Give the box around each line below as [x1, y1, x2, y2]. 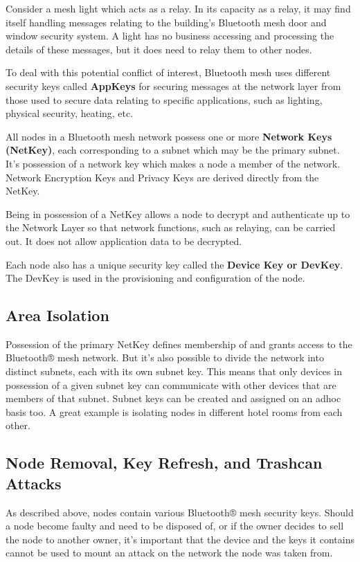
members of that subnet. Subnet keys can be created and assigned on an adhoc [6, 391, 341, 406]
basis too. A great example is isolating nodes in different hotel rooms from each [6, 404, 343, 419]
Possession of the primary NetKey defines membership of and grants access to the [6, 336, 352, 351]
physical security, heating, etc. [6, 106, 134, 120]
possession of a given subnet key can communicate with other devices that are [6, 377, 336, 392]
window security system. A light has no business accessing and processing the [6, 28, 334, 43]
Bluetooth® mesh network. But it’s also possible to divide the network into [6, 350, 324, 365]
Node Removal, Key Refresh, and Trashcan [6, 452, 323, 473]
